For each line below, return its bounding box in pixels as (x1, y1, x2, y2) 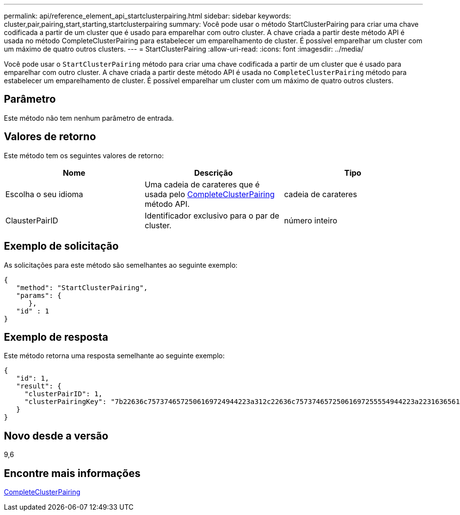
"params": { (16, 291, 62, 299)
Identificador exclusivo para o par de (144, 210, 279, 221)
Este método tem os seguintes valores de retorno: (4, 151, 164, 160)
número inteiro (284, 215, 338, 225)
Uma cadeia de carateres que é (144, 179, 260, 189)
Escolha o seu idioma (5, 189, 83, 199)
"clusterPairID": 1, (24, 390, 103, 398)
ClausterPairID (5, 215, 58, 225)
